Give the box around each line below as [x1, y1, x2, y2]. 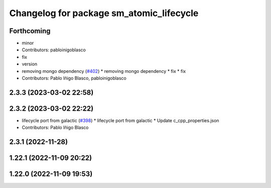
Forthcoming [9, 27, 51, 35]
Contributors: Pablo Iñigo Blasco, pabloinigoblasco [22, 75, 126, 81]
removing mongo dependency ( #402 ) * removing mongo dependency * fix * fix [22, 68, 186, 74]
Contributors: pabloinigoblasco [22, 47, 86, 53]
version [22, 61, 38, 67]
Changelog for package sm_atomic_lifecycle [9, 8, 199, 19]
